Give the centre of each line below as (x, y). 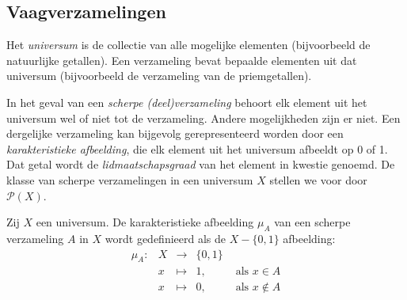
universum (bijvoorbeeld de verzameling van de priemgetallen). (159, 76)
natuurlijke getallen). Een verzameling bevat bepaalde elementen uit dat (182, 60)
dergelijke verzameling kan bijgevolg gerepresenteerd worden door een (175, 133)
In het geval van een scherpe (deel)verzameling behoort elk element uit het (187, 102)
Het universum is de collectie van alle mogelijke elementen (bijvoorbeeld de (188, 45)
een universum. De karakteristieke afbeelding (145, 222)
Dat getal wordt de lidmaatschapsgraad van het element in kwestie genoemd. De (201, 164)
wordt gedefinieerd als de (165, 238)
